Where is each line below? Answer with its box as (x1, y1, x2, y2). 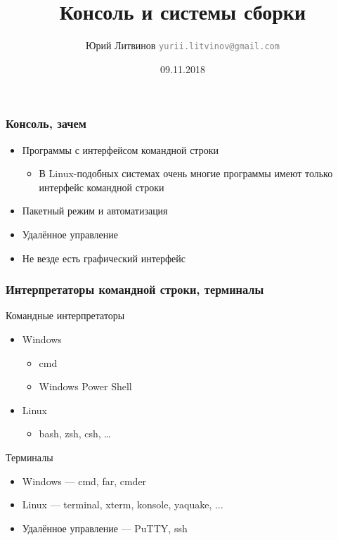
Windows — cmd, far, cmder (22, 473, 147, 488)
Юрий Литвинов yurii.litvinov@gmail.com (86, 38, 280, 53)
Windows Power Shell (39, 379, 132, 394)
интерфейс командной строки (39, 179, 164, 194)
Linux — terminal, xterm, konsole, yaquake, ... (22, 497, 223, 512)
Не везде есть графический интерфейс (22, 250, 186, 265)
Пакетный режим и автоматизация (22, 203, 168, 218)
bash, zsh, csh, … (39, 426, 111, 441)
